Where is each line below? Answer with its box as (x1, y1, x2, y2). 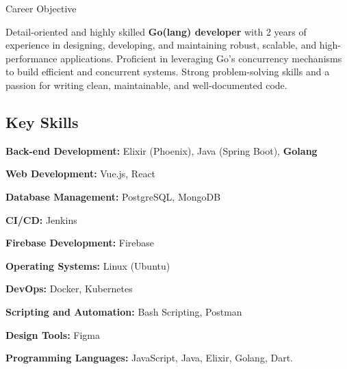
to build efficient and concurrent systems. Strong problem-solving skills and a (5, 64, 330, 79)
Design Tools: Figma (5, 327, 100, 342)
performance (5, 51, 57, 65)
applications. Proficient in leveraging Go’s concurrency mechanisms (60, 51, 342, 65)
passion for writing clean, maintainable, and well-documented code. (5, 77, 287, 92)
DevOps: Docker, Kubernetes (5, 281, 133, 296)
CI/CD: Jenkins (5, 212, 77, 227)
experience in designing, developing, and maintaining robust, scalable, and (5, 38, 317, 52)
